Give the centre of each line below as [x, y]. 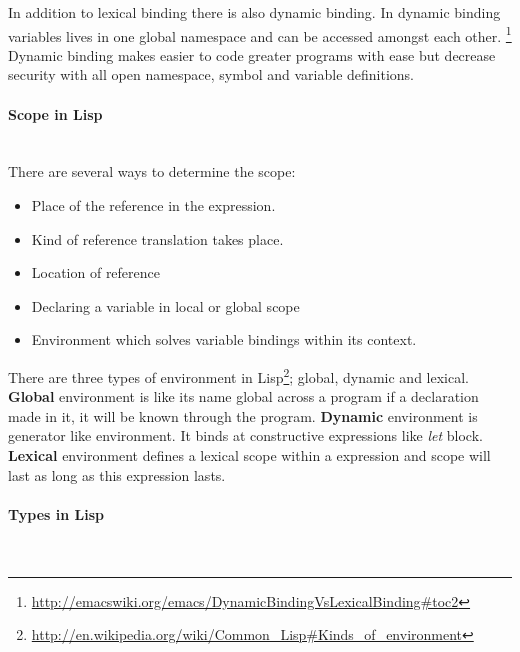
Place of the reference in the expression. [153, 205]
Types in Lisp [56, 513]
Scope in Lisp [55, 113]
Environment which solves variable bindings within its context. [224, 339]
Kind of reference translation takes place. [157, 238]
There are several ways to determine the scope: [152, 171]
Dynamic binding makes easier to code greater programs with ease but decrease [252, 54]
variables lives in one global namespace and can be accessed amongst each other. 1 [260, 34]
